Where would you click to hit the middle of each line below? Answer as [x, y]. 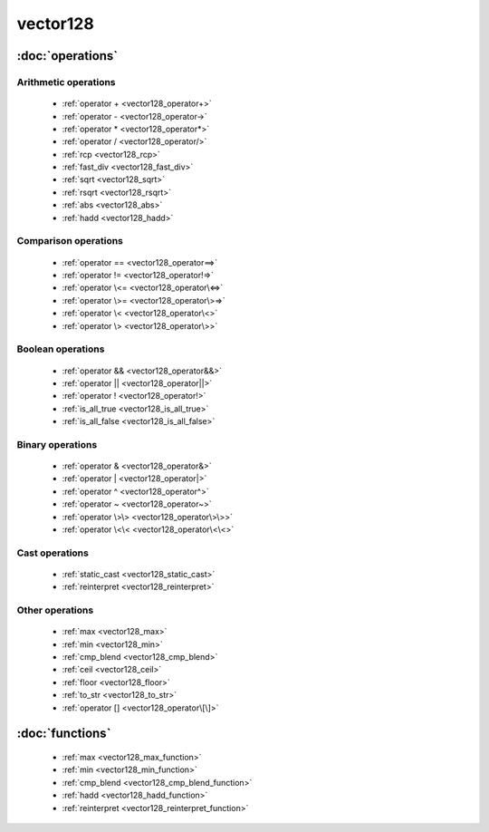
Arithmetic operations [67, 82]
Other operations [55, 610]
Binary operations [57, 444]
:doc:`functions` [64, 734]
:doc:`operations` [67, 56]
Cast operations [53, 553]
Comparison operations [70, 241]
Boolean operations [61, 349]
